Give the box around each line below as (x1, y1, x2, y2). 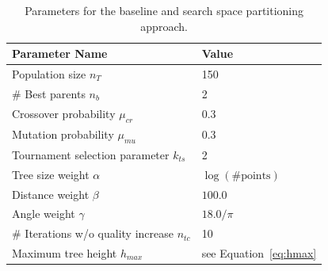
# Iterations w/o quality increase (12, 225, 174, 242)
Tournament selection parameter (12, 146, 170, 162)
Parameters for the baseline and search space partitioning (25, 2, 304, 18)
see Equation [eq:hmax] (201, 245, 317, 261)
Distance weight (12, 185, 90, 202)
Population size (12, 66, 86, 82)
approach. (140, 17, 188, 34)
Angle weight (12, 205, 75, 222)
